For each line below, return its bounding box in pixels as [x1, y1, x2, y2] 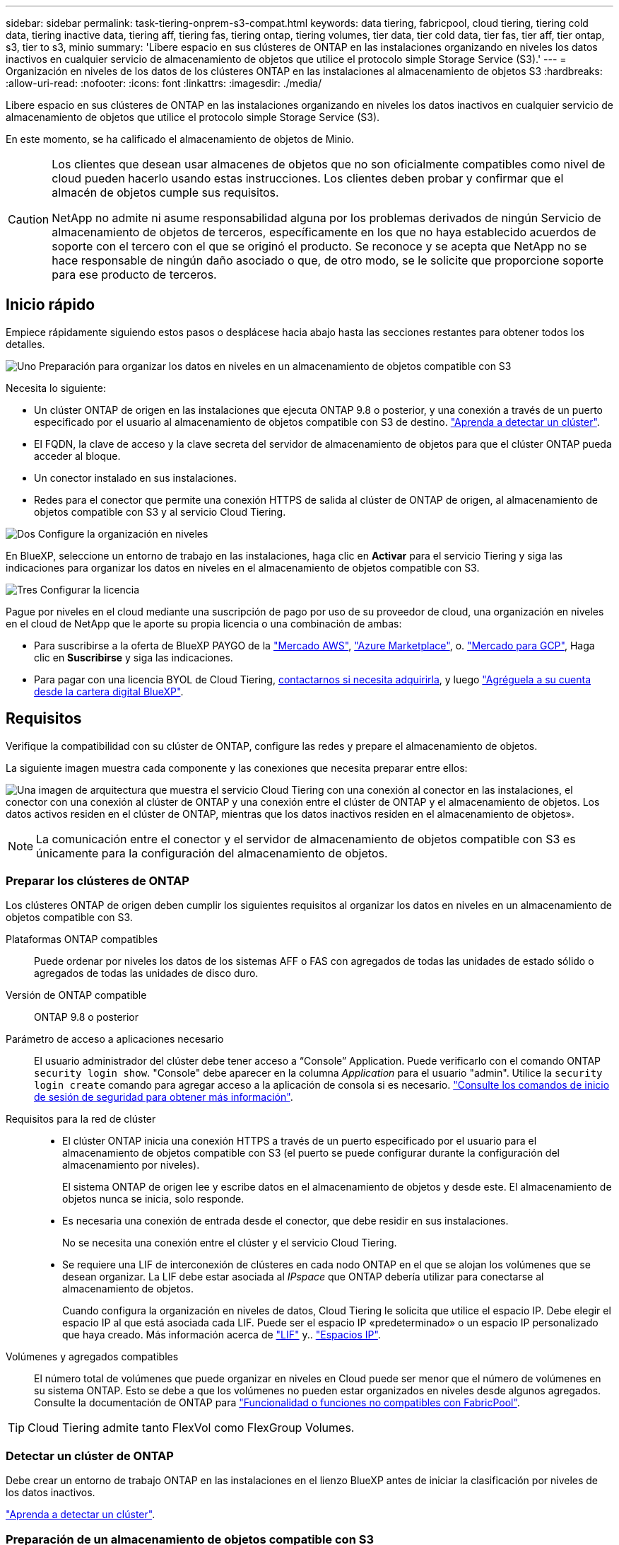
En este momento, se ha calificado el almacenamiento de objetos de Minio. [6, 133, 354, 145]
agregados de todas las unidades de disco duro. [34, 967, 259, 980]
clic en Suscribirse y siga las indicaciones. [34, 651, 233, 664]
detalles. [6, 337, 45, 350]
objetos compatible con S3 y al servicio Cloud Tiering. [34, 505, 286, 518]
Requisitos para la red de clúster [6, 1113, 156, 1126]
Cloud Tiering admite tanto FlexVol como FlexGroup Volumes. [28, 1420, 355, 1435]
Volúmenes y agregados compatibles [6, 1350, 179, 1363]
